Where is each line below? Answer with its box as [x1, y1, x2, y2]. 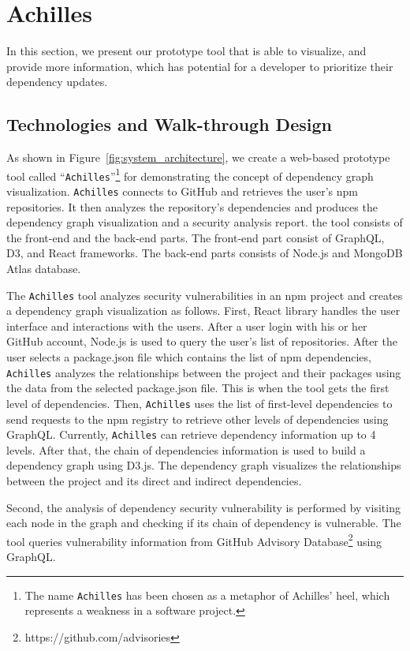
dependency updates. [6, 73, 108, 90]
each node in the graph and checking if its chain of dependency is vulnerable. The [6, 514, 401, 531]
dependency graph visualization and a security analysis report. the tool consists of [6, 214, 403, 230]
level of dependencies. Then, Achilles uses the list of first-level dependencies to [6, 395, 393, 411]
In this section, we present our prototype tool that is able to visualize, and [6, 43, 367, 59]
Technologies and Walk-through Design [6, 112, 332, 137]
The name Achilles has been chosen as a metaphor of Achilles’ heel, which [24, 586, 390, 603]
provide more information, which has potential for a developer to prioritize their [6, 58, 393, 74]
